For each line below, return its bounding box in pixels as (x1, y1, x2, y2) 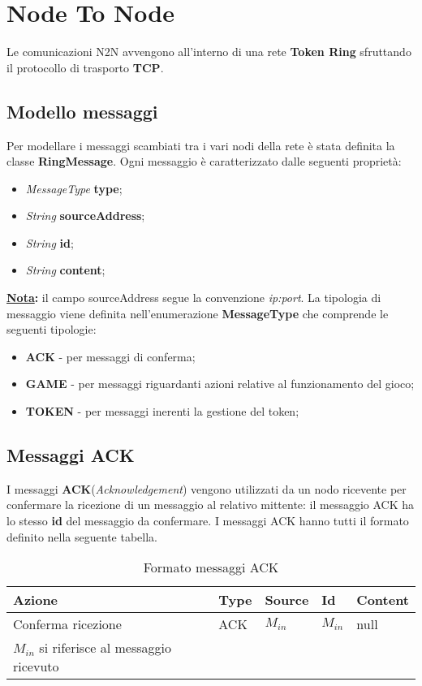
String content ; (25, 261, 105, 278)
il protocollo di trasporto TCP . (6, 58, 164, 76)
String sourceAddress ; (25, 207, 145, 224)
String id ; (25, 234, 74, 251)
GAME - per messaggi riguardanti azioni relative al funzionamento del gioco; (25, 375, 415, 392)
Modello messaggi (6, 98, 158, 123)
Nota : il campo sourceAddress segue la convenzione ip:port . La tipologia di (6, 289, 381, 306)
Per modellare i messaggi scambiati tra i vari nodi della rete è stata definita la (6, 136, 395, 153)
